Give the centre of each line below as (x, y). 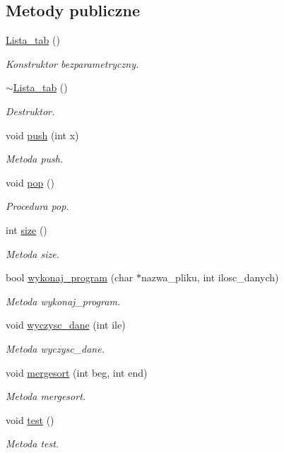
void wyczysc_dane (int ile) (66, 325)
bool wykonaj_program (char (70, 277)
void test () (30, 419)
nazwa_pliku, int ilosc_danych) (210, 277)
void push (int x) (42, 135)
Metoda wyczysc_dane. (55, 348)
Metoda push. (35, 159)
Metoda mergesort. (46, 396)
